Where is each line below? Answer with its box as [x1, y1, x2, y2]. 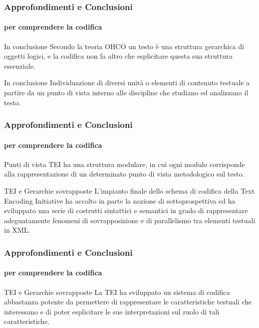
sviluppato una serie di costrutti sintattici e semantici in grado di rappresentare [4, 205, 248, 216]
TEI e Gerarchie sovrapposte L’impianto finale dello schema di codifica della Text [4, 186, 255, 196]
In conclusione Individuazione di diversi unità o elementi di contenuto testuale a [4, 77, 250, 88]
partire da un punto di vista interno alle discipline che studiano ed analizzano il [4, 87, 248, 98]
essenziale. [4, 60, 36, 71]
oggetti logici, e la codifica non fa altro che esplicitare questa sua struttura [4, 51, 233, 61]
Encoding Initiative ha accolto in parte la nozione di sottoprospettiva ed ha [4, 195, 235, 206]
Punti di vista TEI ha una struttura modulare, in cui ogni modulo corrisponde [4, 158, 245, 169]
